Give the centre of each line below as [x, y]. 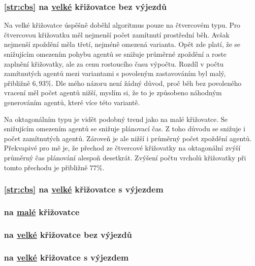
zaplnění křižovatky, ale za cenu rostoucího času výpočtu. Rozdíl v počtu [114, 63]
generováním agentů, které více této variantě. [72, 102]
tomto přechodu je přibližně [46, 167]
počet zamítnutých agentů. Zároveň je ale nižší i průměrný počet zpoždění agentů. [128, 138]
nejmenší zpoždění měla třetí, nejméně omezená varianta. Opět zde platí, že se [122, 44]
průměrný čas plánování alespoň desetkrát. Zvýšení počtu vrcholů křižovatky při [125, 157]
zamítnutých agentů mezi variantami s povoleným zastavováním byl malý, [115, 73]
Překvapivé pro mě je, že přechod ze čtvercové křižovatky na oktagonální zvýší [122, 148]
